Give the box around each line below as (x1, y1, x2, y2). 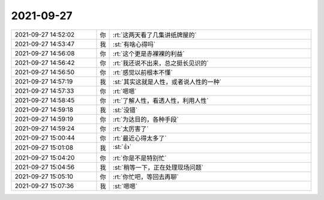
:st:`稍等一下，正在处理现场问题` (113, 163, 204, 171)
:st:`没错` (113, 106, 138, 114)
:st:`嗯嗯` (113, 182, 138, 190)
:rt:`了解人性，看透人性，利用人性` (113, 96, 209, 105)
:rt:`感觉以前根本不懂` (113, 68, 173, 76)
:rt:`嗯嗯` (113, 87, 137, 95)
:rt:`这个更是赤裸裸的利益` (113, 49, 185, 58)
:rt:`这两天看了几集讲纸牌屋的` (113, 31, 197, 39)
